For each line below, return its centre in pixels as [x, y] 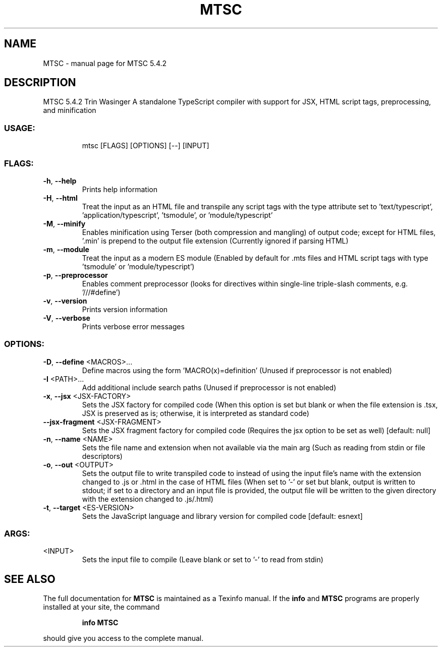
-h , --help [60, 181]
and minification [70, 110]
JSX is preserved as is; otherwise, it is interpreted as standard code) [196, 413]
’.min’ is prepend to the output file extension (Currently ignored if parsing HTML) [215, 241]
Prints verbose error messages [133, 326]
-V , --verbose [67, 318]
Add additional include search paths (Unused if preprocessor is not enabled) [209, 387]
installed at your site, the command [101, 607]
